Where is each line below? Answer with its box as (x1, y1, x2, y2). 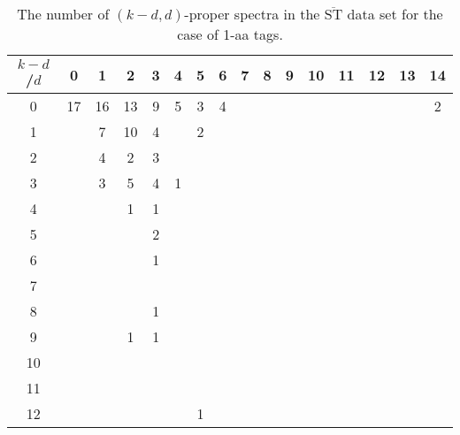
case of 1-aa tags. (177, 24, 283, 44)
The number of (17, 4, 110, 24)
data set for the (347, 4, 443, 24)
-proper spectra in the (184, 4, 320, 24)
